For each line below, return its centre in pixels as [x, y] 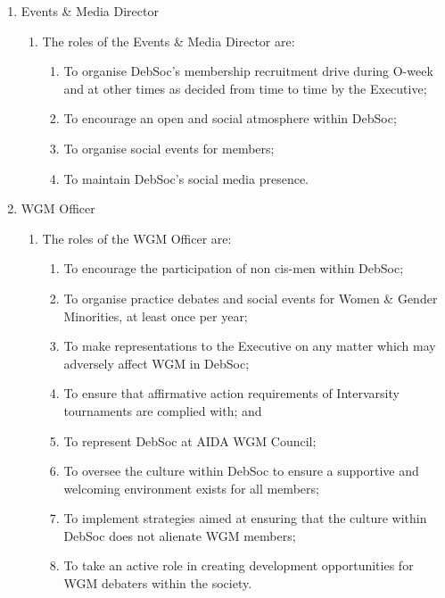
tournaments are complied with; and [163, 410]
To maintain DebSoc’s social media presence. [186, 178]
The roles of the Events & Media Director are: [169, 41]
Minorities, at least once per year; [156, 316]
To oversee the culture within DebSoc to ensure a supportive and [241, 471]
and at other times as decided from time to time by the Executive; [245, 88]
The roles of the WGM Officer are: [137, 238]
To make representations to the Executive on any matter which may [250, 346]
